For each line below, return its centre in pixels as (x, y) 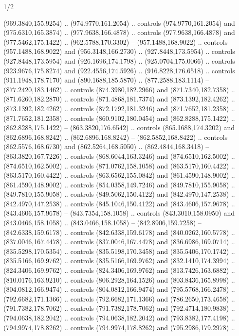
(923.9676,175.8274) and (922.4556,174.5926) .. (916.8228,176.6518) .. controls (119, 70)
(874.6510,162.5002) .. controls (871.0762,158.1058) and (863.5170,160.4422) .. (119, 165)
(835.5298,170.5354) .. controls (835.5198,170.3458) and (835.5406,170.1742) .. (119, 251)
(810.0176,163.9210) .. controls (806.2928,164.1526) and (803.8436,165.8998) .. (119, 279)
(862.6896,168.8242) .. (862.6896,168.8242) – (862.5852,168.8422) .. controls (116, 137)
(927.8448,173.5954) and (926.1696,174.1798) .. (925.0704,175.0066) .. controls (119, 60)
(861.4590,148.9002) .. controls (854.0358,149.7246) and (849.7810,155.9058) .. (119, 184)
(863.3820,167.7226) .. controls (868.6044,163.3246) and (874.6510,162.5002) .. (119, 156)
